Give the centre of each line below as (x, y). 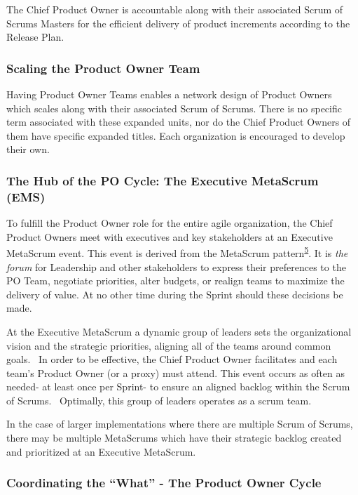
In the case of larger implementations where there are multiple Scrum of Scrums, (180, 424)
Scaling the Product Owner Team (103, 68)
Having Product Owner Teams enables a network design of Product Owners (169, 94)
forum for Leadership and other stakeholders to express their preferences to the (176, 266)
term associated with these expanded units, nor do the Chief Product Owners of (179, 122)
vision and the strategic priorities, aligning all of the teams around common (169, 345)
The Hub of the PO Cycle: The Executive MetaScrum (163, 180)
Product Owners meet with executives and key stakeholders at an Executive (170, 236)
